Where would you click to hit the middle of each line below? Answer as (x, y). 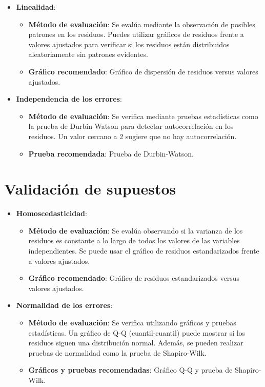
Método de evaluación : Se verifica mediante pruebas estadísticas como (143, 116)
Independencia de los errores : (69, 99)
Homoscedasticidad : (52, 213)
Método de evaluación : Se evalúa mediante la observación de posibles (142, 24)
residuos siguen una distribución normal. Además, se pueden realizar (136, 343)
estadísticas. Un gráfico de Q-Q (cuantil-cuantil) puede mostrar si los (137, 332)
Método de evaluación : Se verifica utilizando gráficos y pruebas (132, 322)
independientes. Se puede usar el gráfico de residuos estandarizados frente (144, 251)
